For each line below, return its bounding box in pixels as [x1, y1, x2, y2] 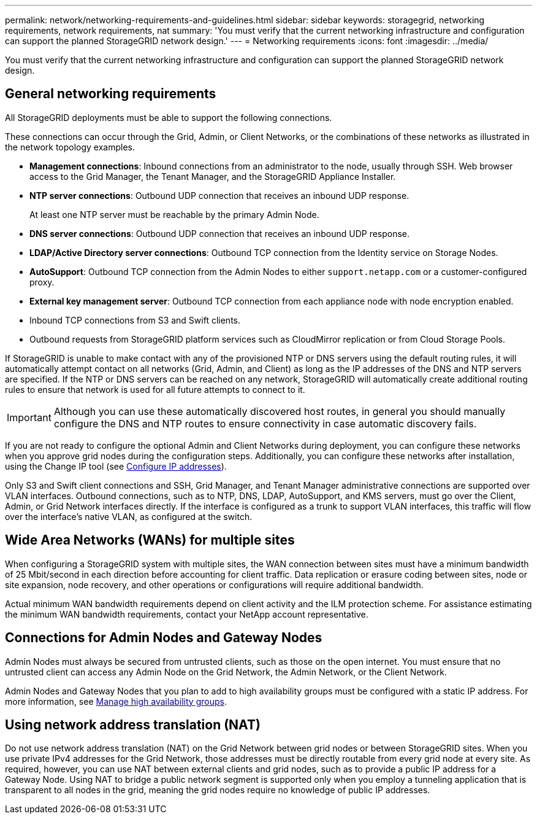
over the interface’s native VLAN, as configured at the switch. [5, 511, 253, 522]
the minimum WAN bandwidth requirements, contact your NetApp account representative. [5, 608, 368, 619]
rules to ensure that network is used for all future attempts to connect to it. [5, 384, 305, 395]
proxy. [29, 276, 55, 287]
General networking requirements [5, 86, 216, 102]
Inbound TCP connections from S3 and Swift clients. [29, 314, 240, 325]
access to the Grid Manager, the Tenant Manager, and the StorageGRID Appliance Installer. [29, 171, 396, 182]
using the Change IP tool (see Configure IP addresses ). [5, 460, 227, 472]
